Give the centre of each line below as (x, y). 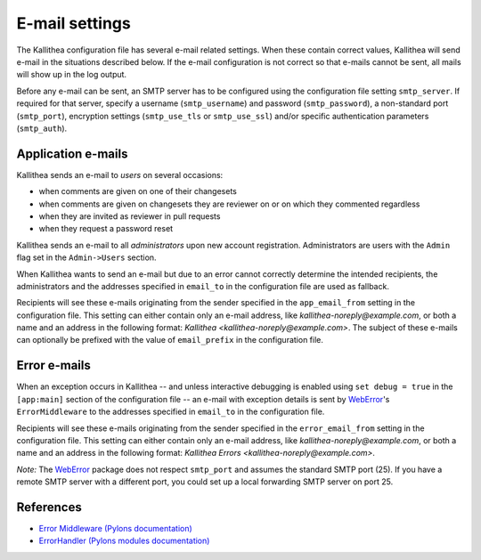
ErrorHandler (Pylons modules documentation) (124, 541)
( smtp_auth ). (42, 128)
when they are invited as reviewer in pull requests (130, 216)
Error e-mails (53, 365)
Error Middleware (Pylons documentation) (116, 529)
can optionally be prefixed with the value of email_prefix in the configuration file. (170, 340)
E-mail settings (73, 23)
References (49, 507)
